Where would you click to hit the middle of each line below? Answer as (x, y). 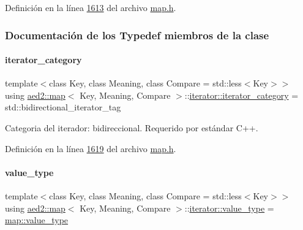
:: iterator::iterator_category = (241, 95)
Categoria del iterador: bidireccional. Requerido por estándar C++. (132, 128)
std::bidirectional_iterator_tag (63, 107)
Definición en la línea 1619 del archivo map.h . (91, 148)
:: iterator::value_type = (229, 208)
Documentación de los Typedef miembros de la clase (137, 35)
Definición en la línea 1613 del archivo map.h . (91, 7)
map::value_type (37, 220)
